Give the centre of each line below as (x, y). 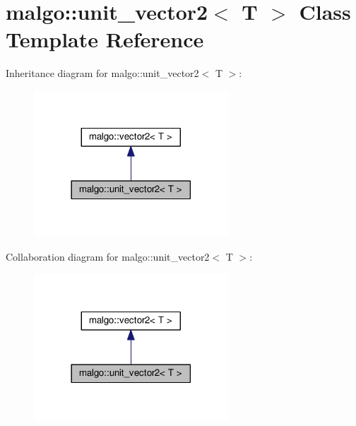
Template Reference (105, 39)
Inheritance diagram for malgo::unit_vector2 (102, 73)
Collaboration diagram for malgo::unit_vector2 (108, 257)
